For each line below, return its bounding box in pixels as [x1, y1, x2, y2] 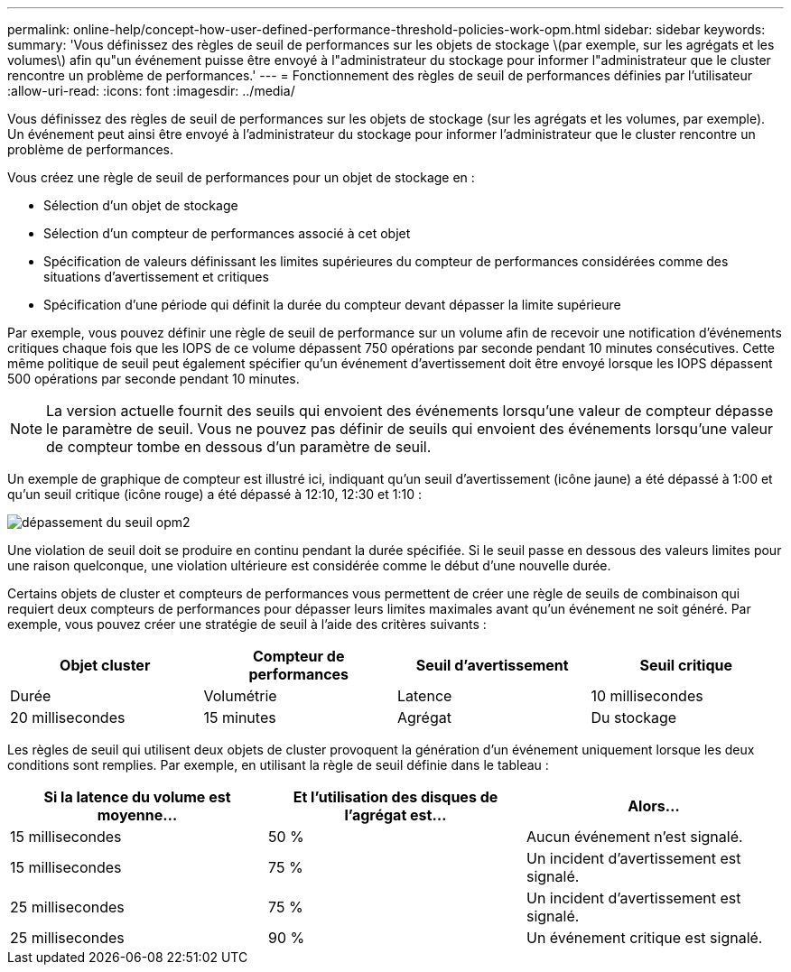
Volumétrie [203, 687, 277, 705]
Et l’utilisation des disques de [293, 788, 498, 806]
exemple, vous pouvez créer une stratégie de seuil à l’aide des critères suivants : [7, 616, 487, 632]
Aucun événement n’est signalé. [526, 828, 743, 846]
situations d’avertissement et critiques [43, 269, 269, 284]
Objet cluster [60, 656, 151, 674]
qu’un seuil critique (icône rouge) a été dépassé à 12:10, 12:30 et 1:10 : [7, 486, 422, 502]
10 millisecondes [591, 687, 703, 705]
